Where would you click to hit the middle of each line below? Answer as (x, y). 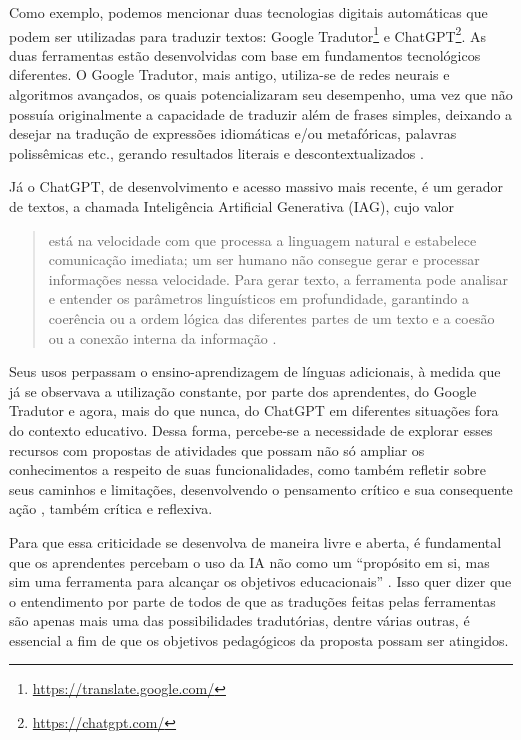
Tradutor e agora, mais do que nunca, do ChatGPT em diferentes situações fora (254, 410)
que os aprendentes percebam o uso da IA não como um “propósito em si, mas (249, 561)
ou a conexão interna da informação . (162, 337)
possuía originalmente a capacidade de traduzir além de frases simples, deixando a (261, 113)
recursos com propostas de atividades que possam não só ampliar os (217, 449)
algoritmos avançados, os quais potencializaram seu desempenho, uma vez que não (261, 94)
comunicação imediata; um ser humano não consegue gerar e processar (264, 259)
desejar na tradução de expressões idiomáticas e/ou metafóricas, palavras (233, 133)
